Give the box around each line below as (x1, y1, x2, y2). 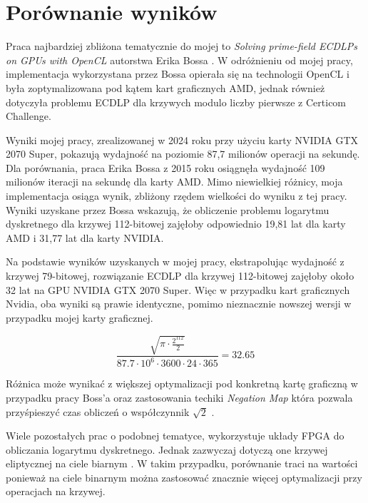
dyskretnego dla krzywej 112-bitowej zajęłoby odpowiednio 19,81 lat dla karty (6, 216, 346, 231)
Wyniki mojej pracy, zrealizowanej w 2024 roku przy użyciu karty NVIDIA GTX (6, 132, 359, 147)
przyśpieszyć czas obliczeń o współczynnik (6, 404, 190, 419)
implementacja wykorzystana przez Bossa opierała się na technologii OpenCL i (6, 66, 349, 81)
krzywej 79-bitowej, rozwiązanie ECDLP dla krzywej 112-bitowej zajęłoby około (6, 268, 354, 283)
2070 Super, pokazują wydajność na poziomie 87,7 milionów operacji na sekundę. (6, 146, 360, 161)
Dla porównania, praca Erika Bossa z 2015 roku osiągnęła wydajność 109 (6, 160, 325, 175)
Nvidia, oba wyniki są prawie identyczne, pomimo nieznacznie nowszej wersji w (6, 296, 352, 311)
